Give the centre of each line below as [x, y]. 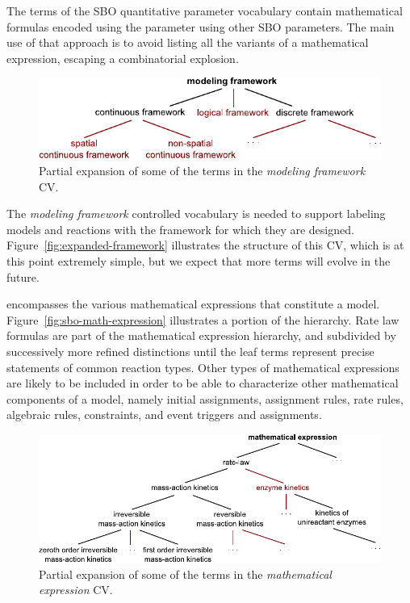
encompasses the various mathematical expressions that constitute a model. [193, 304]
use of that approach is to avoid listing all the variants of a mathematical [188, 42]
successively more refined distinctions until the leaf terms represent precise [190, 351]
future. [23, 276]
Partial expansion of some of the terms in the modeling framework [202, 171]
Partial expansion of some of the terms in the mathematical [185, 574]
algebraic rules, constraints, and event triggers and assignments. [164, 415]
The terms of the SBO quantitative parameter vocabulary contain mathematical [205, 10]
